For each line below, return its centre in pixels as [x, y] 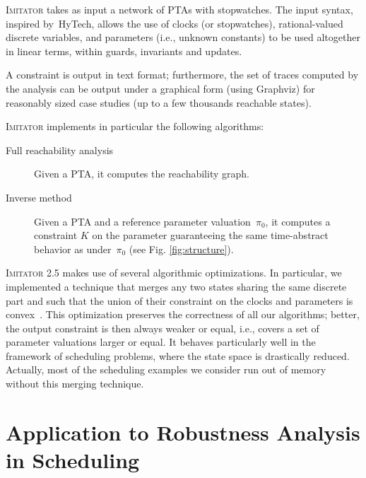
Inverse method [39, 197]
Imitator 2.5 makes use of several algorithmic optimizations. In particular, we [174, 273]
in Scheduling [73, 460]
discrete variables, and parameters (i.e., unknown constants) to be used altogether [183, 37]
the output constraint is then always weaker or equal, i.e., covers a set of [163, 328]
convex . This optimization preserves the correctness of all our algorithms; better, [183, 314]
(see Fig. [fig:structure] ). [181, 249]
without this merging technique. [75, 384]
